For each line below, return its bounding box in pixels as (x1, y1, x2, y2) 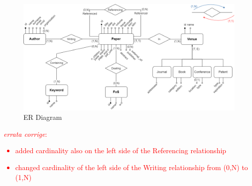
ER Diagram (23, 112, 62, 122)
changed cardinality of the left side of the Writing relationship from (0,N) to (15, 162, 248, 173)
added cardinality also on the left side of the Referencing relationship (15, 145, 227, 156)
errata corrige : (3, 128, 47, 139)
